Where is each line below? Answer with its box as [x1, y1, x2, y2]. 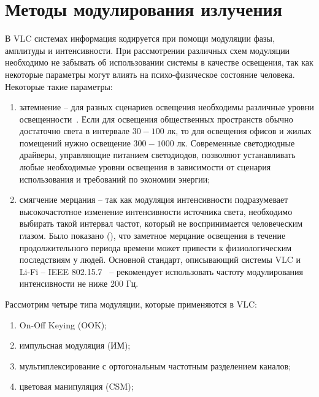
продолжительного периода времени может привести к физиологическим [19, 241, 292, 254]
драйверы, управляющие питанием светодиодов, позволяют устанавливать [19, 148, 296, 161]
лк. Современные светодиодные [177, 136, 295, 149]
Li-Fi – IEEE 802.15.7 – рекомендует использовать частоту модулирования [19, 265, 304, 278]
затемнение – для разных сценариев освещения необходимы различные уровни [19, 100, 314, 113]
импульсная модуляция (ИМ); [19, 339, 131, 352]
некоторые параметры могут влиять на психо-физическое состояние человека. [5, 67, 295, 80]
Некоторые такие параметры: [5, 80, 113, 93]
